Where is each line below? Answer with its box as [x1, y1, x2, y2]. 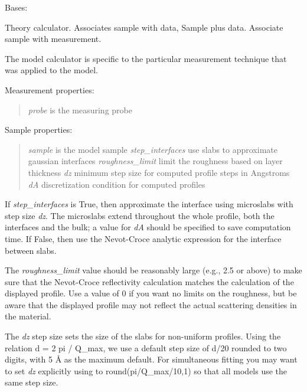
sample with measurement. [5, 32, 102, 45]
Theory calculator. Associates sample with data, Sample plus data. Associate [5, 21, 283, 33]
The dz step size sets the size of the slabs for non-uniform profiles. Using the [5, 330, 281, 342]
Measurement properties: [5, 83, 94, 96]
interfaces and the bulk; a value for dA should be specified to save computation [5, 221, 291, 233]
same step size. [5, 376, 58, 388]
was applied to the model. [5, 64, 98, 76]
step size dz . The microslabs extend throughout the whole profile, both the [5, 209, 275, 221]
